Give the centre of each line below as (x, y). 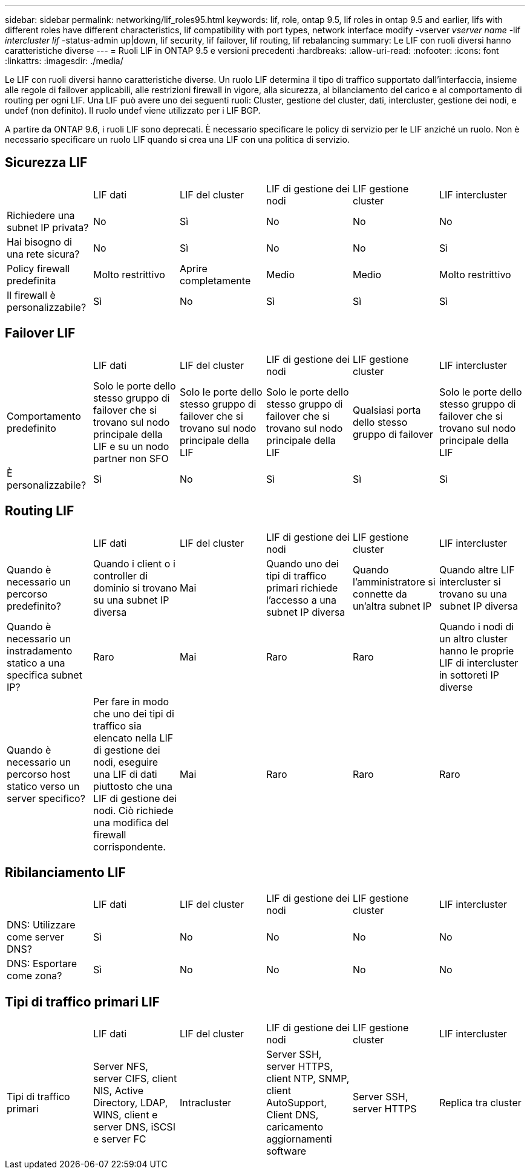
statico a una (36, 663)
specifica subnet (44, 675)
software (286, 1151)
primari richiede (302, 588)
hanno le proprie (476, 651)
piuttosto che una (132, 786)
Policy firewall (38, 268)
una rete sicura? (43, 254)
